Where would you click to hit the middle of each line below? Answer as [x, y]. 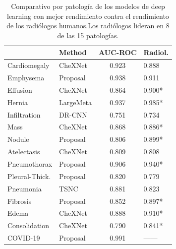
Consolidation [29, 225]
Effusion [20, 90]
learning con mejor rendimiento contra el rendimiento [88, 16]
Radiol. [156, 52]
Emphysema [26, 78]
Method [73, 52]
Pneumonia [25, 188]
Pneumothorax [30, 163]
